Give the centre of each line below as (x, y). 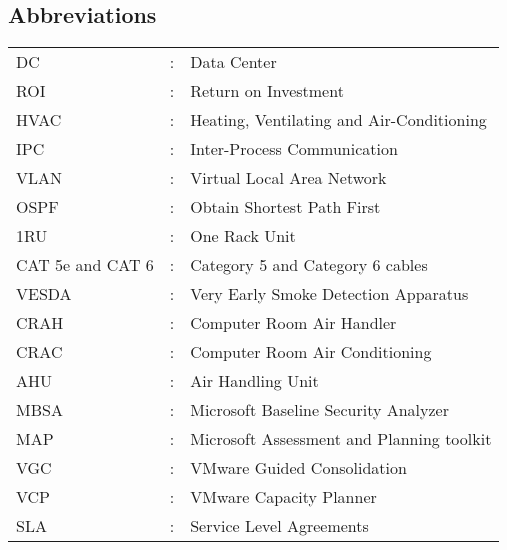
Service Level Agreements (279, 526)
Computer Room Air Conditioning (311, 352)
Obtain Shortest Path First (285, 207)
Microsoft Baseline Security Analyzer (319, 410)
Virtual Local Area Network (288, 178)
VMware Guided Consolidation (298, 468)
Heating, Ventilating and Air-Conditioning (338, 120)
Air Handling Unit (254, 381)
